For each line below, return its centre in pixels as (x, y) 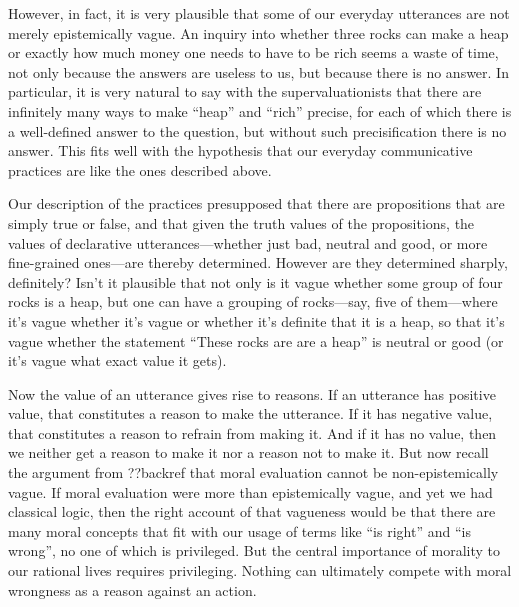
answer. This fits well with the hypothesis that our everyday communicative (240, 150)
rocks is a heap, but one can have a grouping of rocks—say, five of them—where (253, 301)
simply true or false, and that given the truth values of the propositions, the (241, 222)
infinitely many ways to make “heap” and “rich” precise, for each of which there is (260, 110)
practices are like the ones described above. (140, 169)
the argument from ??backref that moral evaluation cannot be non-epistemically (253, 472)
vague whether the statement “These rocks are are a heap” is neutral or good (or (256, 340)
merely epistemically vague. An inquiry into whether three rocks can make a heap (258, 32)
